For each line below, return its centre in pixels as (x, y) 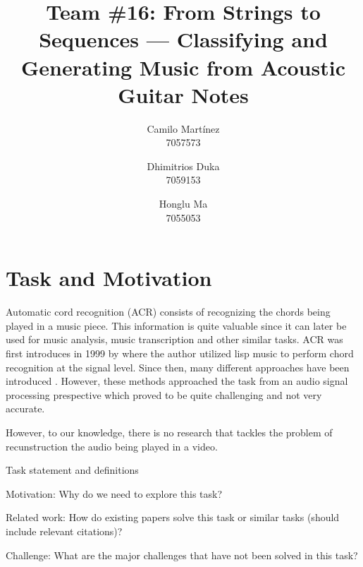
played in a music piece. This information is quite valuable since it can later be (176, 325)
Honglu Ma (183, 204)
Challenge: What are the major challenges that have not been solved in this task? (182, 555)
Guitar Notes (183, 94)
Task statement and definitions (72, 470)
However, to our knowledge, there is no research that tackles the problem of (169, 432)
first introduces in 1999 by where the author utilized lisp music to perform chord (180, 353)
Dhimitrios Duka (183, 166)
